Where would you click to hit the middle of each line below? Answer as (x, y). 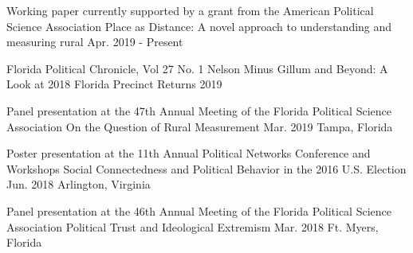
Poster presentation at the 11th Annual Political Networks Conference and (189, 153)
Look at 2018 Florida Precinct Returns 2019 (114, 84)
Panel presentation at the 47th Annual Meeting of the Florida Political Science (199, 110)
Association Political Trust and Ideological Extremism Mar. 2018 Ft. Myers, (193, 226)
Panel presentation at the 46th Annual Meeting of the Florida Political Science (199, 210)
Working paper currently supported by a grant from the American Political (190, 10)
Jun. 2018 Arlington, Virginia (79, 184)
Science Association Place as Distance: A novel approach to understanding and (199, 26)
